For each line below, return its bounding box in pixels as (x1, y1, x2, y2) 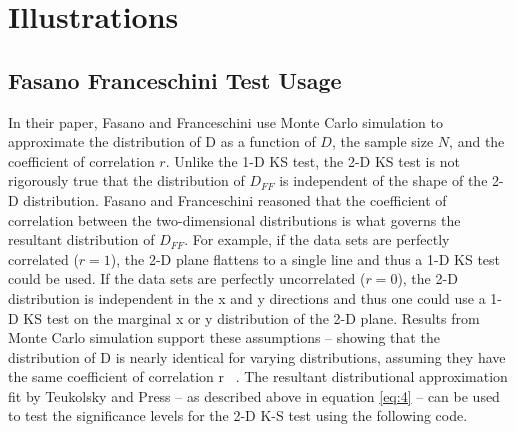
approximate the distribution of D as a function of (8, 131, 316, 152)
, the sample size (331, 131, 434, 152)
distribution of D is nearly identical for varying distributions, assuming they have (8, 346, 506, 367)
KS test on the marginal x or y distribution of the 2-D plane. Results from (23, 307, 480, 328)
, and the (449, 131, 505, 152)
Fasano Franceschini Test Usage (8, 64, 342, 95)
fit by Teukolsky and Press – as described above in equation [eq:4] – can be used (8, 385, 500, 406)
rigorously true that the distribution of (8, 170, 245, 191)
